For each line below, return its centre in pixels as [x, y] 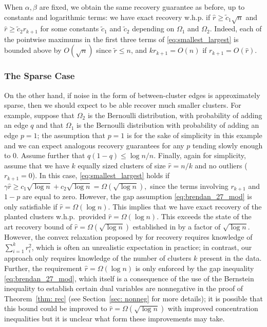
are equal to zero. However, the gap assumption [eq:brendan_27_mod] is [137, 196]
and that [50, 125]
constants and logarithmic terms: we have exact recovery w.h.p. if [107, 17]
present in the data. [231, 258]
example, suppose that [40, 115]
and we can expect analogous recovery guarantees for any [94, 145]
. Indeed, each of [236, 28]
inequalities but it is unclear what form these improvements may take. [115, 319]
